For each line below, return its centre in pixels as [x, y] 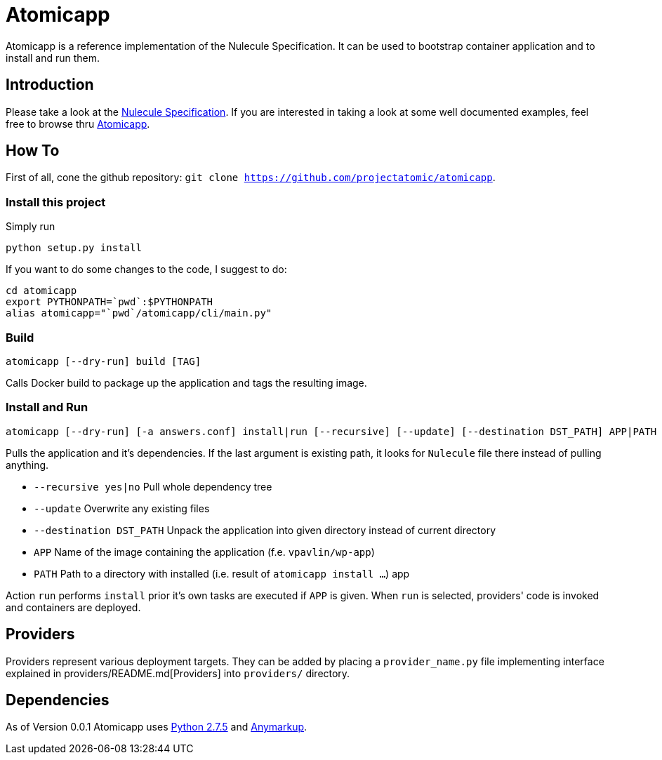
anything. [27, 465]
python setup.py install [74, 248]
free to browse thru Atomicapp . [78, 124]
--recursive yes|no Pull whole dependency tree [153, 486]
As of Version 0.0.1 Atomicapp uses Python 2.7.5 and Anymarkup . [157, 727]
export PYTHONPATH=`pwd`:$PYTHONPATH [110, 302]
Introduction [50, 85]
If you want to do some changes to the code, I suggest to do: [146, 269]
